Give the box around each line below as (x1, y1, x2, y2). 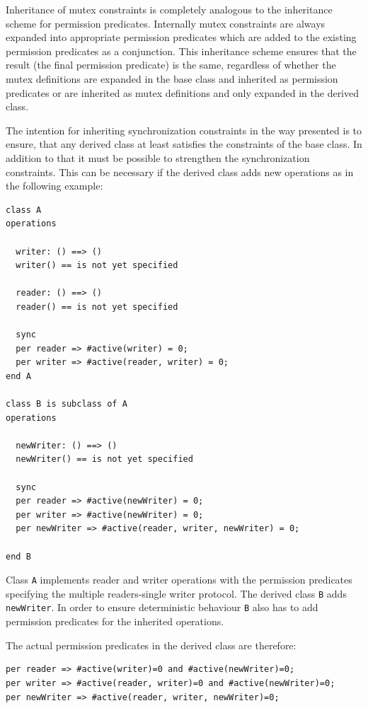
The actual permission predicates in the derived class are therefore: (6, 637, 297, 652)
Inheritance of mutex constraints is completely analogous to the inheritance (6, 2, 333, 16)
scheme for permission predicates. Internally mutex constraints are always (6, 16, 326, 30)
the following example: (6, 178, 103, 193)
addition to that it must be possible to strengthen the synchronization (6, 150, 310, 165)
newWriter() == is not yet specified (16, 454, 193, 465)
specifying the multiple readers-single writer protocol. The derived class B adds (6, 586, 347, 600)
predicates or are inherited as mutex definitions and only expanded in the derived (6, 85, 360, 100)
